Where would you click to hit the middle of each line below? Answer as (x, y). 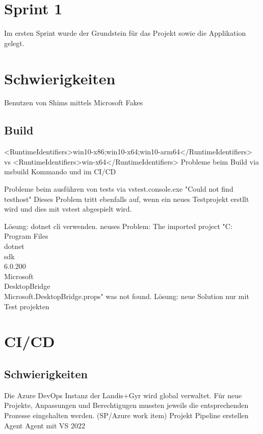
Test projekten (27, 306)
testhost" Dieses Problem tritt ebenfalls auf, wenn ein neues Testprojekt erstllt (127, 199)
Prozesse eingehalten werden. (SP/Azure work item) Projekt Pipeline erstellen (126, 415)
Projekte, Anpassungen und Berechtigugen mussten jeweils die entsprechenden (126, 405)
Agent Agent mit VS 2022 (45, 425)
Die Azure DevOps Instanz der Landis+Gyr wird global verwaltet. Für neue (123, 395)
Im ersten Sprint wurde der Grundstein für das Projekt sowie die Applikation (125, 33)
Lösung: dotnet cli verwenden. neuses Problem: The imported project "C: (118, 226)
